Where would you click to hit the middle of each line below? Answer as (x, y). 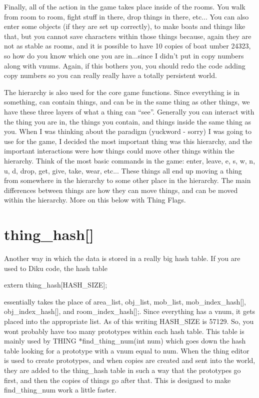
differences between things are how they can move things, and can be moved (121, 190)
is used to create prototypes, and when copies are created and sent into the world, (130, 360)
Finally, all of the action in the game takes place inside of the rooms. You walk (125, 6)
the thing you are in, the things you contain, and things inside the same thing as (127, 121)
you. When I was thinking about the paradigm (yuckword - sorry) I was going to (128, 131)
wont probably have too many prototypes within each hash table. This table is (124, 331)
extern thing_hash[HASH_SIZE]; (56, 285)
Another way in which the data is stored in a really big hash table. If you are (122, 258)
